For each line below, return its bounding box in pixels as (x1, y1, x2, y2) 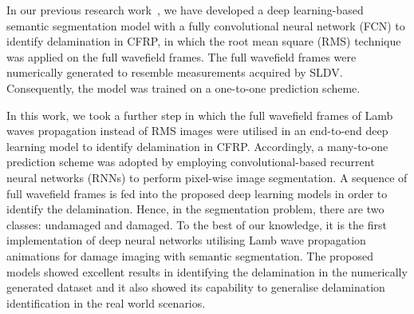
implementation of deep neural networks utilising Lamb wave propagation (6, 232, 366, 248)
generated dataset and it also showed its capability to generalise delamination (6, 279, 385, 296)
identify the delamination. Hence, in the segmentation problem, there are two (6, 201, 384, 217)
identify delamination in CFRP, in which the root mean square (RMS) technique (6, 33, 401, 50)
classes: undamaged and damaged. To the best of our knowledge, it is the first (6, 216, 387, 233)
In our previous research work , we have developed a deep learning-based (6, 2, 364, 18)
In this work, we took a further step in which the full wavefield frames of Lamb (6, 106, 393, 123)
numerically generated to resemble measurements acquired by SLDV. (6, 64, 343, 81)
